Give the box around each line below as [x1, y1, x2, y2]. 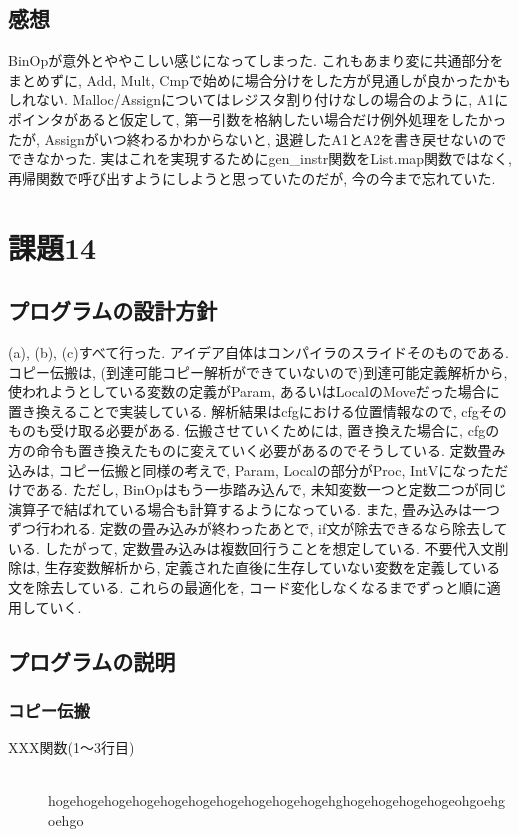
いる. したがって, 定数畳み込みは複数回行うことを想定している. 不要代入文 [8, 537, 495, 558]
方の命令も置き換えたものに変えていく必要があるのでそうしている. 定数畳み [8, 439, 506, 460]
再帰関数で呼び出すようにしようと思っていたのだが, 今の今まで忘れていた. [8, 167, 496, 188]
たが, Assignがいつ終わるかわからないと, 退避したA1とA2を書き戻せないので [8, 128, 507, 149]
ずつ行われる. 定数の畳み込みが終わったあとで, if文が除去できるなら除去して [8, 518, 508, 539]
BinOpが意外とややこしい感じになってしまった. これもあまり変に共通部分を [8, 50, 504, 71]
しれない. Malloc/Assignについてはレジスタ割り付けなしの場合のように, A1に [8, 89, 509, 110]
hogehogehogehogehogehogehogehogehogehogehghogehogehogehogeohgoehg [48, 790, 505, 811]
